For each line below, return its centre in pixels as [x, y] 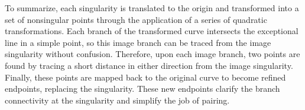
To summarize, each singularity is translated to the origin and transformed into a [152, 8]
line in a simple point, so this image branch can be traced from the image [138, 42]
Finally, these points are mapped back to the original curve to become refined [145, 77]
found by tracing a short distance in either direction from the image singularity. [149, 65]
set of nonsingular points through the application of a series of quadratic [136, 19]
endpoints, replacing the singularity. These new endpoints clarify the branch [142, 89]
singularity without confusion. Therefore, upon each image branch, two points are [152, 54]
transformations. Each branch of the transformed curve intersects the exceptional [152, 31]
